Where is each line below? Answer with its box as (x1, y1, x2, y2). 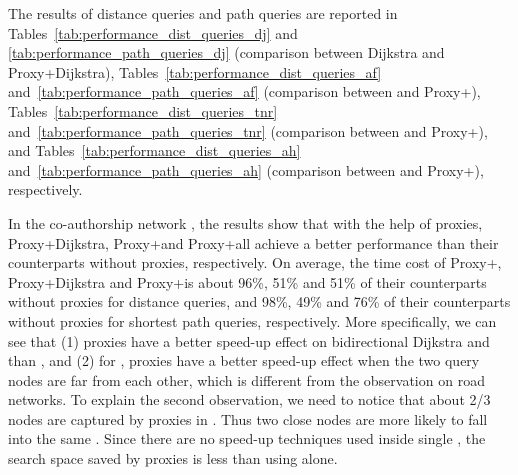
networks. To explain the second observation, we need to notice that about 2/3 (8, 389, 491, 410)
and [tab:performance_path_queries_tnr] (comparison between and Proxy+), (8, 120, 488, 141)
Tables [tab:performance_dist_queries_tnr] (8, 100, 278, 121)
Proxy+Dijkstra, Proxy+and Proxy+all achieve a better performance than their (8, 232, 499, 253)
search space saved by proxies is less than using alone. (8, 448, 338, 469)
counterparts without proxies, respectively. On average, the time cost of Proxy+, (8, 252, 502, 273)
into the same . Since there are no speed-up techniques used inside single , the (8, 428, 486, 449)
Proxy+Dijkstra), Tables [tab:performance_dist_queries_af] (8, 61, 382, 82)
